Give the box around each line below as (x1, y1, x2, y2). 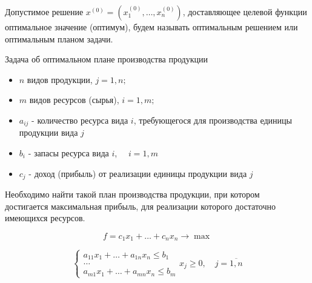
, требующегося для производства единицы (133, 113, 292, 126)
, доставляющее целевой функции (182, 5, 307, 18)
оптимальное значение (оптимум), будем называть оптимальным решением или (5, 21, 298, 33)
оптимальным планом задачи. (5, 32, 113, 45)
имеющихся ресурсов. (5, 211, 85, 224)
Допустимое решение (5, 5, 84, 18)
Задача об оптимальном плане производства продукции (5, 53, 208, 65)
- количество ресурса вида (32, 113, 128, 126)
